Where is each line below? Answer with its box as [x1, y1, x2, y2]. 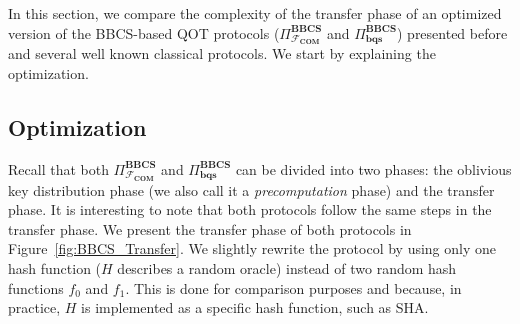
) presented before [396, 22, 508, 43]
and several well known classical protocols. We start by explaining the [8, 43, 436, 64]
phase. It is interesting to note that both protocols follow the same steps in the [8, 199, 492, 220]
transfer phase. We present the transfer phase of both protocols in [8, 218, 412, 239]
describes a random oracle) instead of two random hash [117, 258, 457, 279]
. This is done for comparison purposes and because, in [125, 277, 462, 298]
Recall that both [8, 158, 109, 179]
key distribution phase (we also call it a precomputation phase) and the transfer [8, 179, 495, 200]
